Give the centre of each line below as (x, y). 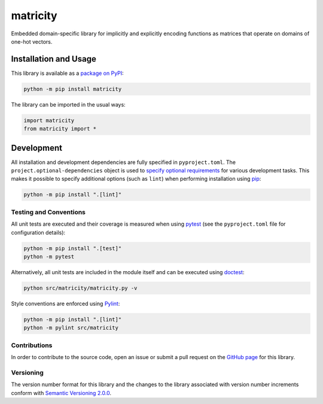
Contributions (32, 345)
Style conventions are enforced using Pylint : (65, 303)
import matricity (49, 120)
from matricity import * (60, 129)
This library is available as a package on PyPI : (67, 73)
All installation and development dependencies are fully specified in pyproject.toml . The (124, 162)
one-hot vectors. (32, 41)
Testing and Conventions (48, 212)
